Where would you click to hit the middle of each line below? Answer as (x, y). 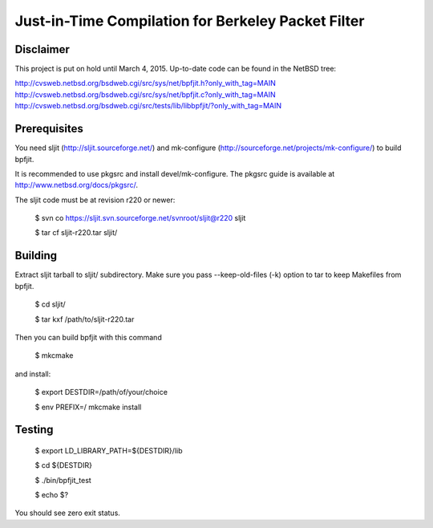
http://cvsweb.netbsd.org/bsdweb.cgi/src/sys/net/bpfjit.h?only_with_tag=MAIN (145, 83)
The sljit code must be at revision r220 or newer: (95, 200)
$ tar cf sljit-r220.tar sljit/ (76, 233)
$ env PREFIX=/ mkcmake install (88, 407)
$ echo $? (51, 495)
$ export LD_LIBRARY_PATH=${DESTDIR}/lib (109, 450)
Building (36, 256)
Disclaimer (42, 49)
